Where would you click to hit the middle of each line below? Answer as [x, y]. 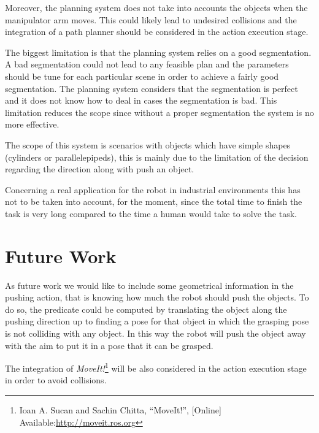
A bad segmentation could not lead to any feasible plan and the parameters [147, 64]
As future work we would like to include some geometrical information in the [149, 285]
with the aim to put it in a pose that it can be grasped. [109, 345]
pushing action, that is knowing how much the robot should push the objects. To [157, 297]
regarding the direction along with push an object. [100, 169]
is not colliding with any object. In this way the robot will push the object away [156, 333]
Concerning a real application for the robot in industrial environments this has [153, 189]
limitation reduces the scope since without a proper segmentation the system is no [159, 112]
